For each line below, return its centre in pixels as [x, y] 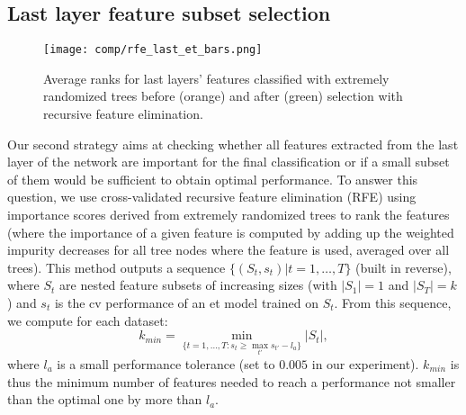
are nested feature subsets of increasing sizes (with [198, 285]
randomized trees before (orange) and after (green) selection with [223, 96]
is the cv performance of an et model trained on [186, 302]
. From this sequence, [393, 302]
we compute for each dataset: [88, 320]
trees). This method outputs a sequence [116, 267]
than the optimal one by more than [105, 399]
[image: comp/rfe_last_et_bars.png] [153, 50]
